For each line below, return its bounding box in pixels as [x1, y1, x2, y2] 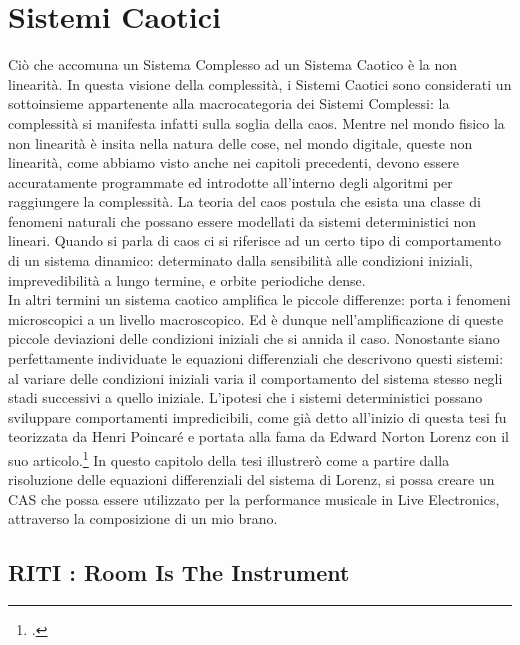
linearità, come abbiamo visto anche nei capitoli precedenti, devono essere [8, 152, 460, 173]
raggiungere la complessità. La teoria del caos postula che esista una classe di [8, 191, 481, 212]
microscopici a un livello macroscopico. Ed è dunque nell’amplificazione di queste [8, 308, 504, 329]
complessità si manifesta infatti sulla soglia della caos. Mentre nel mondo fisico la [8, 112, 505, 133]
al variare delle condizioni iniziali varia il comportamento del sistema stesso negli [8, 367, 503, 388]
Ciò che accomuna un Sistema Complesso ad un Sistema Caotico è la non [8, 54, 458, 75]
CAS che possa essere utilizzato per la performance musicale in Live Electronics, [8, 488, 500, 509]
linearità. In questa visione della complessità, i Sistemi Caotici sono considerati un [8, 73, 512, 94]
